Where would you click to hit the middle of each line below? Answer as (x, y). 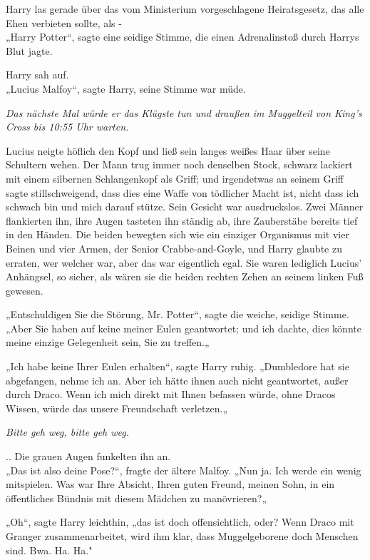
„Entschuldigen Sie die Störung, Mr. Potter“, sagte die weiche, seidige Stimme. (178, 314)
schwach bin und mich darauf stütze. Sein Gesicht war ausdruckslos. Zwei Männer (185, 207)
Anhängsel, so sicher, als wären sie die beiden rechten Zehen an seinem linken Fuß (185, 276)
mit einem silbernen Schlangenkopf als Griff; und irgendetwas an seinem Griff (175, 178)
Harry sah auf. (37, 75)
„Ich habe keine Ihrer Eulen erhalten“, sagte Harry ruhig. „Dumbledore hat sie (178, 366)
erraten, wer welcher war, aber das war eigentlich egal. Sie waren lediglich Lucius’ (184, 262)
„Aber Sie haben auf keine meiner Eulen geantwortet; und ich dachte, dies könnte (184, 328)
